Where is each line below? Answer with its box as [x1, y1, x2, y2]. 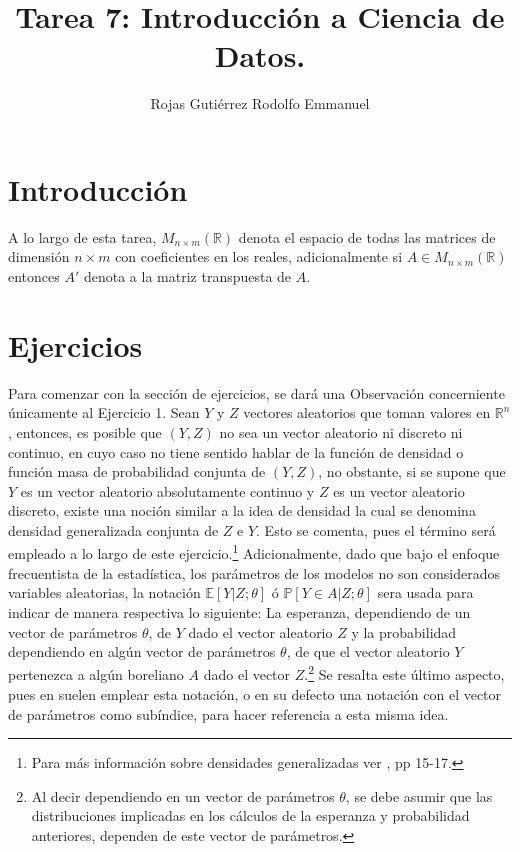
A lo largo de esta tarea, [8, 226, 157, 247]
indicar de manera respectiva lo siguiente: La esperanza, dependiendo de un [8, 601, 471, 622]
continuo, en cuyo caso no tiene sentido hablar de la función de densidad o [8, 441, 464, 462]
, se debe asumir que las [345, 785, 493, 806]
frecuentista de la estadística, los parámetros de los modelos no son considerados [8, 562, 501, 583]
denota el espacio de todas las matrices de [238, 226, 496, 247]
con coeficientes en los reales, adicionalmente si [115, 246, 403, 267]
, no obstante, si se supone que [318, 461, 506, 482]
